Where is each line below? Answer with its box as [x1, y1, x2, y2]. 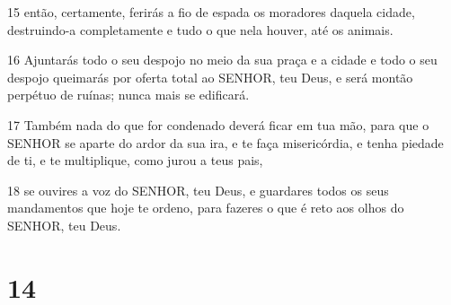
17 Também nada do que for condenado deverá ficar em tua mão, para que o [7, 115, 429, 134]
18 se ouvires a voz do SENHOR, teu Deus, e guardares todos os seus [7, 180, 389, 199]
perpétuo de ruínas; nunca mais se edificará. [7, 85, 250, 104]
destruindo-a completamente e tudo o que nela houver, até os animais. [7, 20, 394, 39]
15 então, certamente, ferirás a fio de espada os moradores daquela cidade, [7, 3, 415, 21]
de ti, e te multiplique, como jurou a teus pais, [7, 151, 263, 170]
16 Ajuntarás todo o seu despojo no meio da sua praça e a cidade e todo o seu [7, 50, 438, 69]
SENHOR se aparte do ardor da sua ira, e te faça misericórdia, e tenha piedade [7, 133, 444, 152]
